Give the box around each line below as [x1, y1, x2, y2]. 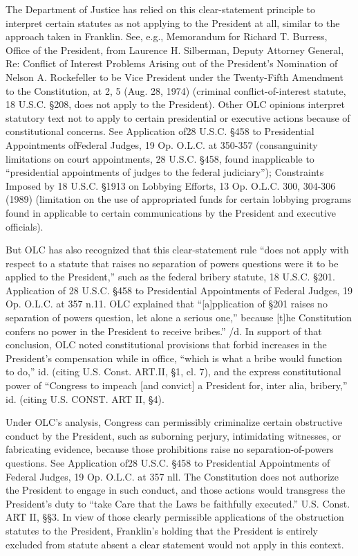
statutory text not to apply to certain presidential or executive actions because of [6, 110, 350, 125]
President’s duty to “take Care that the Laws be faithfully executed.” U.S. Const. [6, 496, 350, 510]
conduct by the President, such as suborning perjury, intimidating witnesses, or [6, 428, 341, 442]
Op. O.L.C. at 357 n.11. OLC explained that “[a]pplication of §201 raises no [6, 296, 328, 311]
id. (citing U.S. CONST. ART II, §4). [6, 391, 164, 406]
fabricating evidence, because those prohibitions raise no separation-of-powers [6, 442, 334, 456]
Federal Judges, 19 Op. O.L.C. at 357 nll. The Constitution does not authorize [6, 469, 339, 483]
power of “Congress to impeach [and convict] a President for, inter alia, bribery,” [6, 378, 348, 393]
